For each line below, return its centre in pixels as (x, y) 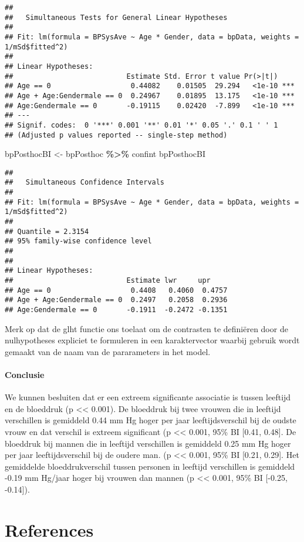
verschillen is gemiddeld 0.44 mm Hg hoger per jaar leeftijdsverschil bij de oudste (151, 420)
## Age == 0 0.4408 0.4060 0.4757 (116, 290)
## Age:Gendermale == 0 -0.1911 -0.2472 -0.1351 (116, 310)
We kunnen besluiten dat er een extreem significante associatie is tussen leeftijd (148, 397)
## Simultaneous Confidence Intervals (85, 183)
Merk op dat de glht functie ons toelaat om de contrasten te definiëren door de (146, 328)
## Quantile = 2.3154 (47, 231)
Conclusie (25, 374)
